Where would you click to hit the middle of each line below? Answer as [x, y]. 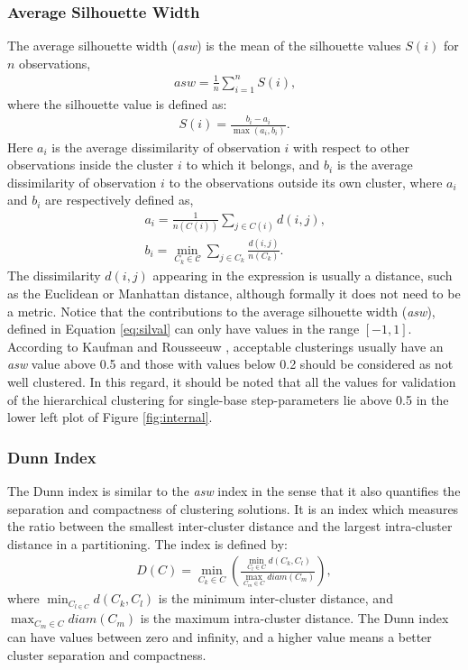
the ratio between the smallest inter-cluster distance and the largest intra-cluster [230, 526]
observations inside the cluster [91, 165]
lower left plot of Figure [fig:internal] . [110, 417]
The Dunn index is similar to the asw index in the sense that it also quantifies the [234, 490]
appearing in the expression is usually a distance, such [303, 275]
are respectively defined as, [119, 200]
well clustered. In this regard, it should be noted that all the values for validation [232, 381]
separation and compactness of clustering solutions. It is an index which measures [233, 508]
